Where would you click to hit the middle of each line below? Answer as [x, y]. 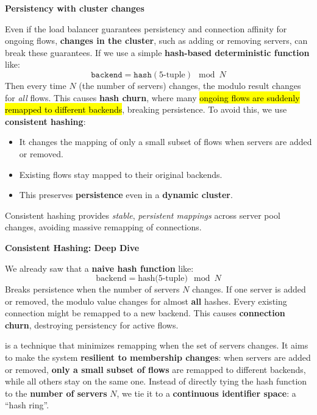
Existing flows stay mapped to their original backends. [121, 174]
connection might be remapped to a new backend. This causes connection [145, 313]
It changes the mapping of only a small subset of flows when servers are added [166, 142]
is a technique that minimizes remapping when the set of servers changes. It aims [157, 345]
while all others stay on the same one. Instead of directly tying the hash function [156, 381]
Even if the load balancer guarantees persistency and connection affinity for [146, 28]
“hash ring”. [27, 405]
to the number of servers [56, 393]
